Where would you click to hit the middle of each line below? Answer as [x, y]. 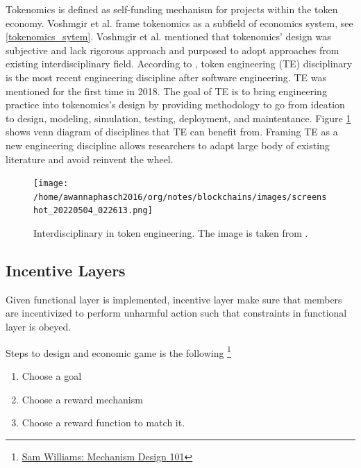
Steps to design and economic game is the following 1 [118, 351]
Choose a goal [52, 375]
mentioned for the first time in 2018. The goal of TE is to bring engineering [166, 91]
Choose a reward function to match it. [103, 423]
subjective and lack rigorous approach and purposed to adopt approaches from [173, 50]
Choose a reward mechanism [82, 399]
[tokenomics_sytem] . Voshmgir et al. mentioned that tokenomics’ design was [168, 36]
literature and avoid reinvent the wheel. [90, 159]
